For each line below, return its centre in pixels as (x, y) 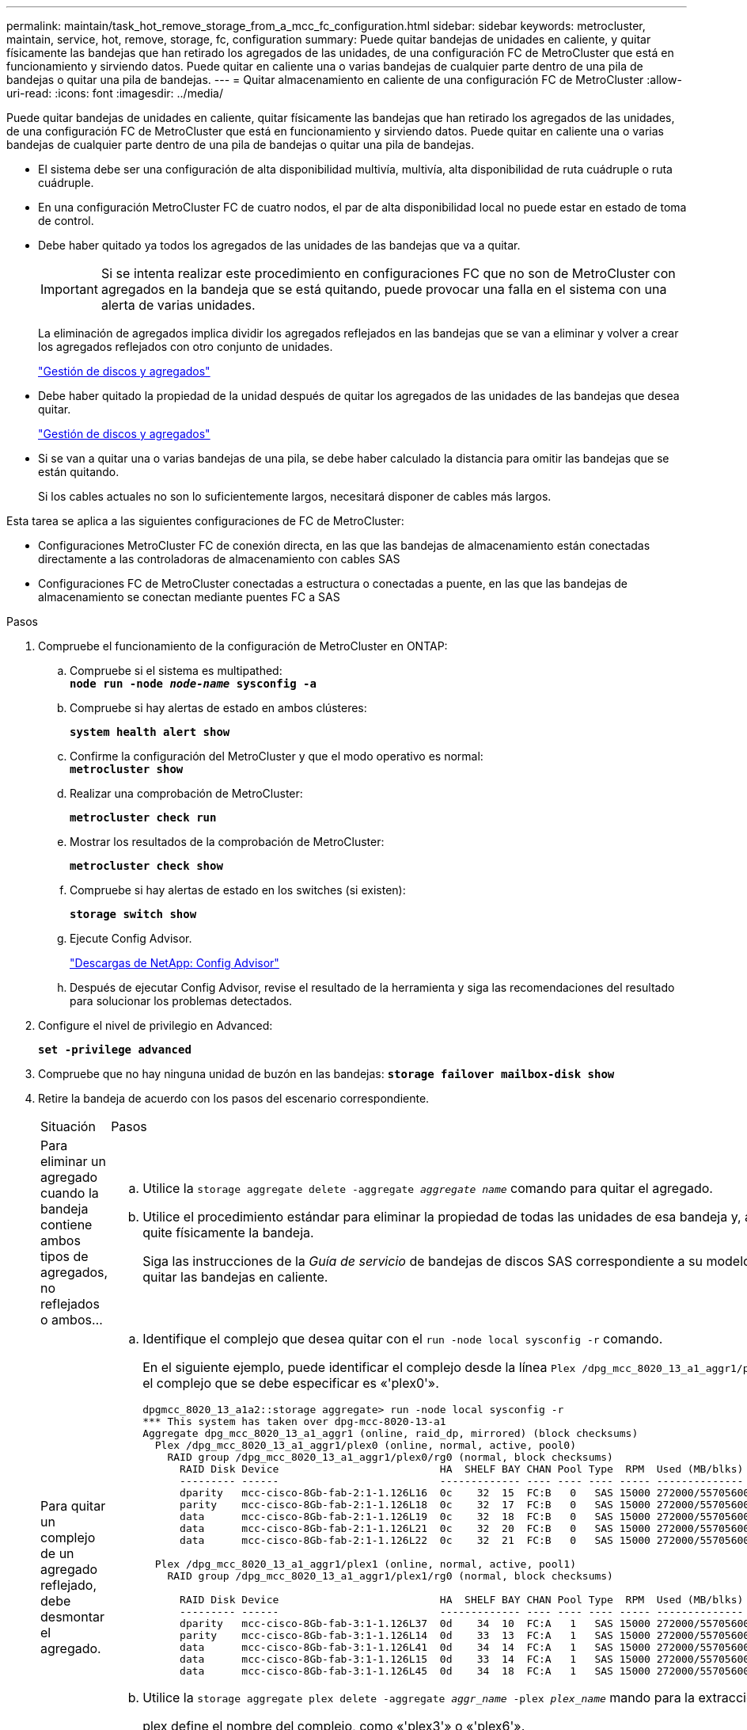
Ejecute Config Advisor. (131, 938)
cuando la (70, 1193)
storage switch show (133, 914)
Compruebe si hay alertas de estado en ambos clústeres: (218, 708)
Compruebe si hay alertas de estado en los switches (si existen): (238, 890)
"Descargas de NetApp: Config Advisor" (174, 963)
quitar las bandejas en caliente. (235, 1277)
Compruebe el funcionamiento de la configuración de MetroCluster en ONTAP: (243, 646)
